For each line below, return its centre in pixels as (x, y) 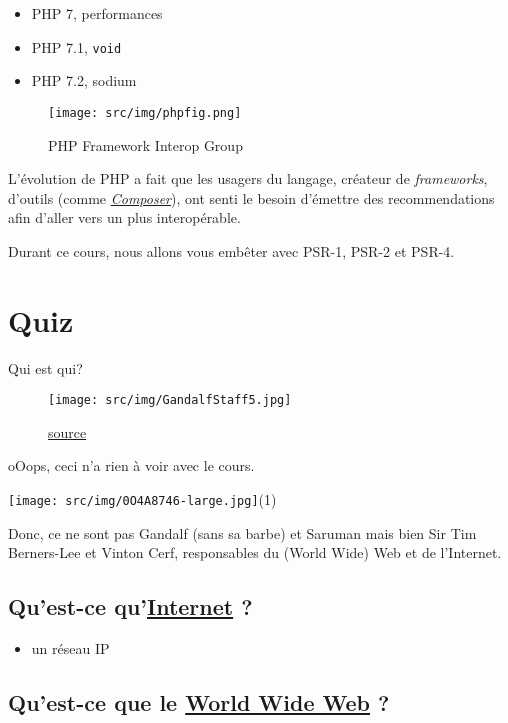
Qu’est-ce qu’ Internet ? (130, 606)
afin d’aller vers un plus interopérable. (124, 217)
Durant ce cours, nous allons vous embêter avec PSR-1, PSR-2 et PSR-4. (231, 250)
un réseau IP (70, 648)
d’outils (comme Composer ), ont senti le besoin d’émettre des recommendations (251, 197)
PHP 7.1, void (76, 46)
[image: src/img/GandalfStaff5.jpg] (170, 400)
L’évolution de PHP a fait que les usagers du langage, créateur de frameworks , (248, 178)
